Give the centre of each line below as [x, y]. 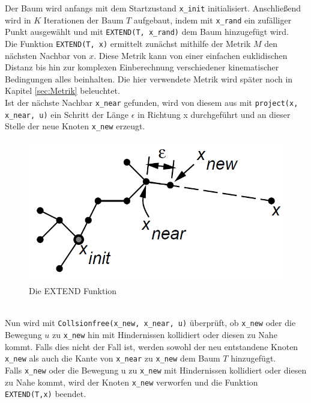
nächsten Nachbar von [46, 55]
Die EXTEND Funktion [73, 291]
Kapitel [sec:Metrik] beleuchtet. [62, 91]
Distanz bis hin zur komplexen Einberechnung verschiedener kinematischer [142, 67]
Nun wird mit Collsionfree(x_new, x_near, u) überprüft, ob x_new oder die [150, 323]
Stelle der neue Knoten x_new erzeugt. [75, 126]
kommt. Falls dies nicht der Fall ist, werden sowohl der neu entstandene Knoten [152, 346]
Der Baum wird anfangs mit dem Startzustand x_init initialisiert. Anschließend [153, 8]
